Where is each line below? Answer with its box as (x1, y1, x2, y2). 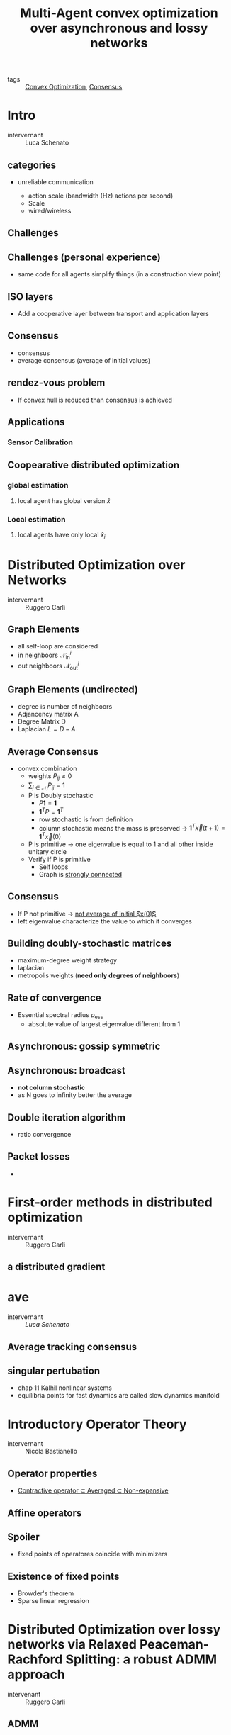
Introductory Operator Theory (7, 1416, 187, 1432)
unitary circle (28, 847, 67, 855)
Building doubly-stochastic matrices (7, 938, 172, 950)
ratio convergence (17, 1130, 72, 1139)
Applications (7, 416, 65, 428)
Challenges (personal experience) (7, 251, 161, 263)
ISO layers (7, 291, 54, 303)
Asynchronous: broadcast (7, 1065, 126, 1077)
